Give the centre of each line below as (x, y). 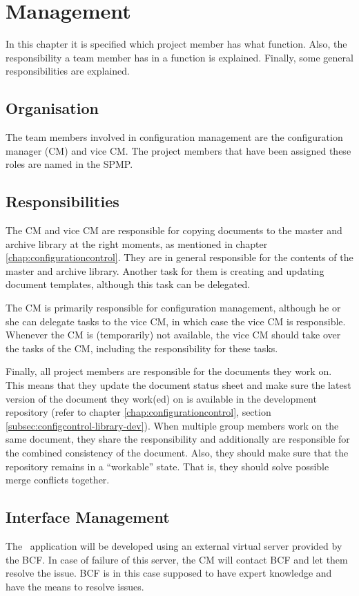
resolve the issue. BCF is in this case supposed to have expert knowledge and (169, 573)
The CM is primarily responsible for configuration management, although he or (173, 308)
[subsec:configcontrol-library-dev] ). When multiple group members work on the (172, 425)
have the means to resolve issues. (75, 586)
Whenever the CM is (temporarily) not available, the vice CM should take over (173, 335)
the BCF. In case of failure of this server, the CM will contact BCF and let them (177, 559)
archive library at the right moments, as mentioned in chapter (137, 243)
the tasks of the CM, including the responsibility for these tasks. (142, 348)
